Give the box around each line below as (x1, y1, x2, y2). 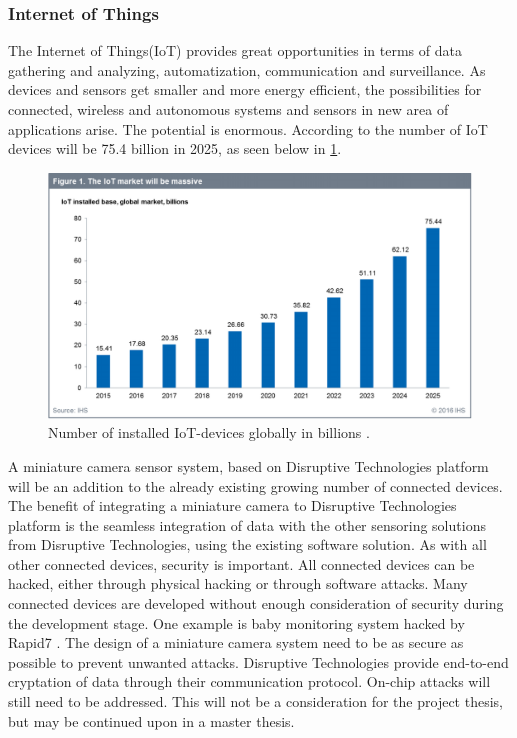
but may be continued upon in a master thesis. (8, 710, 295, 731)
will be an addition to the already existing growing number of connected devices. (8, 475, 503, 496)
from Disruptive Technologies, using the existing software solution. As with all (8, 534, 487, 555)
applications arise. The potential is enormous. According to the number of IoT (8, 118, 488, 139)
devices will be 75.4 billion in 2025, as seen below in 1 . (8, 138, 342, 159)
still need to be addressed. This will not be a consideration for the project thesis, (8, 691, 503, 712)
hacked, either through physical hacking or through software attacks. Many (8, 573, 468, 594)
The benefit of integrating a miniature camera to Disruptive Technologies (8, 495, 457, 516)
